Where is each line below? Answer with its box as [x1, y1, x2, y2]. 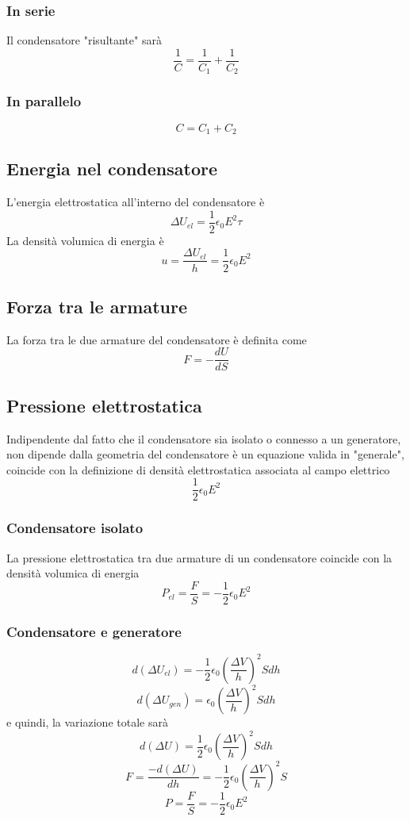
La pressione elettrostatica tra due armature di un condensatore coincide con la [6, 549, 393, 566]
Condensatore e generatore [6, 621, 182, 641]
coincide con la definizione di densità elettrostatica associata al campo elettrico [6, 461, 390, 478]
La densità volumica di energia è [6, 232, 164, 248]
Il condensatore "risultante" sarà [6, 32, 162, 48]
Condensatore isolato [6, 518, 144, 538]
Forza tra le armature [6, 293, 188, 318]
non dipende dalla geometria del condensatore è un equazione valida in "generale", [6, 446, 404, 462]
